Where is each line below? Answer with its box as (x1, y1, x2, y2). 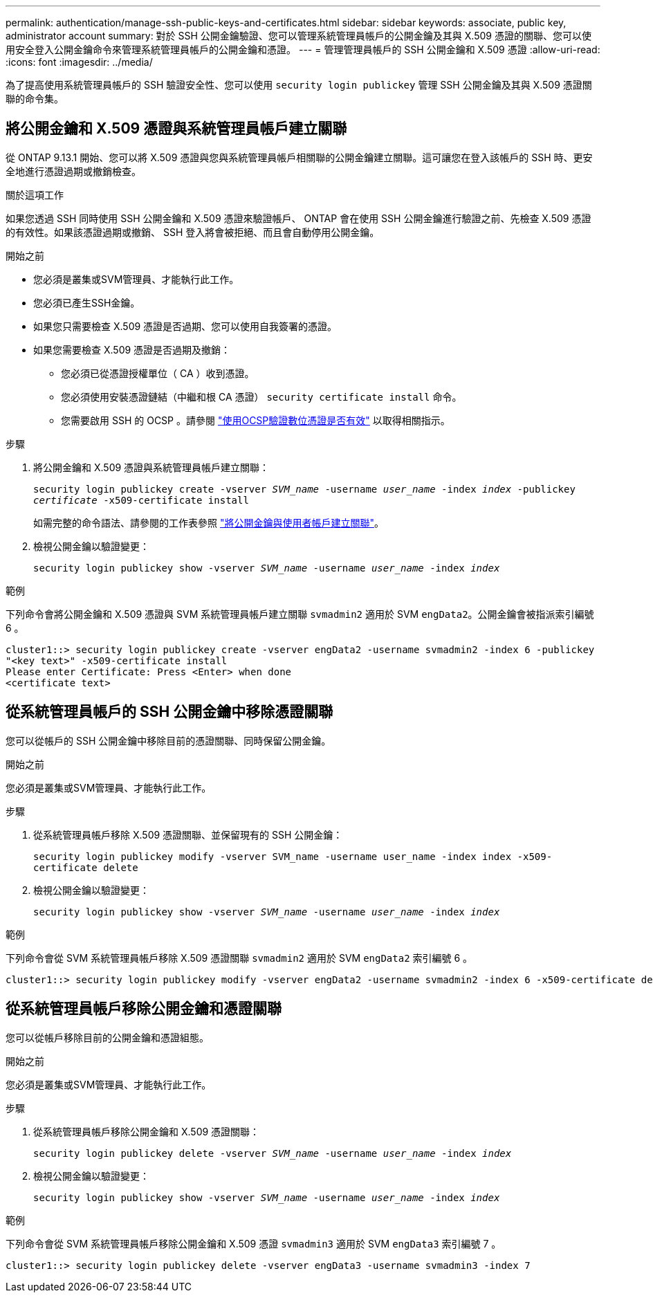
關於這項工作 (6, 188, 64, 201)
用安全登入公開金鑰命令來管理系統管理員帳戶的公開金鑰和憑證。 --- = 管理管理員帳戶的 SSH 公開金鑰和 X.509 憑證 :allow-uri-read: (6, 44, 600, 55)
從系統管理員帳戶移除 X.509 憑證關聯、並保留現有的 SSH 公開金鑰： (33, 828, 343, 841)
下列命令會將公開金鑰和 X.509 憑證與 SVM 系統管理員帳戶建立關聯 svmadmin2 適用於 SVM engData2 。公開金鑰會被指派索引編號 (6, 607, 594, 620)
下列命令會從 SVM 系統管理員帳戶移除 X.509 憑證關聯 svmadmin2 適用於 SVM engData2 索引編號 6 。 (6, 951, 473, 964)
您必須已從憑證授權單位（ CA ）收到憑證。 (61, 367, 255, 379)
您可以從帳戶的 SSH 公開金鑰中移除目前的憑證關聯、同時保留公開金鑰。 (6, 734, 331, 747)
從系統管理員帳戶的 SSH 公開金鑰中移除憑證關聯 (6, 703, 333, 721)
